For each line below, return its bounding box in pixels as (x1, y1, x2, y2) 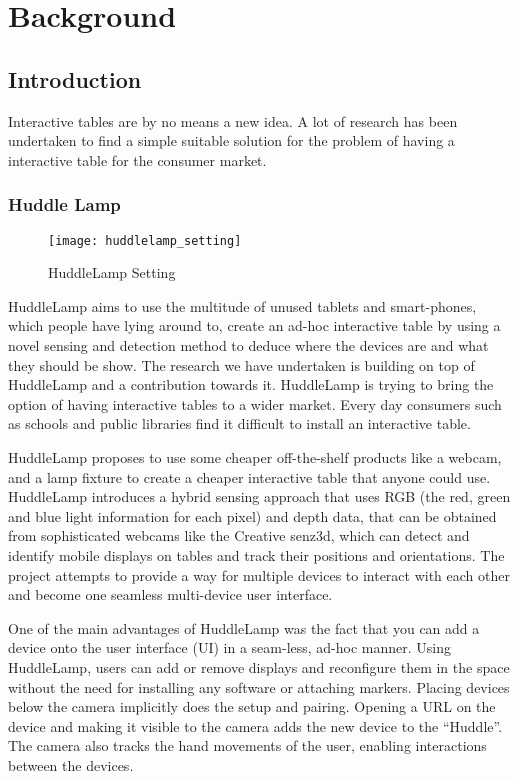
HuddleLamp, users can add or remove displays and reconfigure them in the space (8, 656, 510, 677)
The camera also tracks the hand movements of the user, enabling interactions (8, 735, 487, 756)
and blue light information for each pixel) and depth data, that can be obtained (8, 505, 497, 526)
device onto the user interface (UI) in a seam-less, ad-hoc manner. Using (8, 637, 452, 658)
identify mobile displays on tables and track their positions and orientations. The (8, 544, 505, 565)
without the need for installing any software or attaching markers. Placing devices (8, 676, 510, 697)
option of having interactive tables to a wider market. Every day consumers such (8, 393, 502, 414)
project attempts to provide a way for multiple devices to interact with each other (8, 564, 510, 585)
